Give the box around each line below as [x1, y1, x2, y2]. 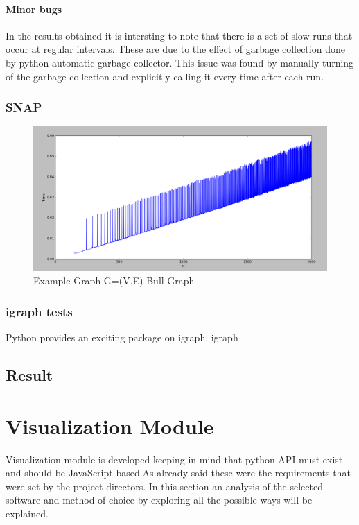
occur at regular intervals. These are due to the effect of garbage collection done [6, 42, 345, 56]
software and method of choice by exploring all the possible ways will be [6, 492, 313, 507]
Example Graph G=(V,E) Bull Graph [33, 273, 195, 288]
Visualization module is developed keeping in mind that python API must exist [6, 451, 343, 466]
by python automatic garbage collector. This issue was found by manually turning [6, 55, 354, 69]
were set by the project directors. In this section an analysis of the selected [6, 479, 323, 493]
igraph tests [6, 302, 73, 320]
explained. [6, 506, 49, 520]
